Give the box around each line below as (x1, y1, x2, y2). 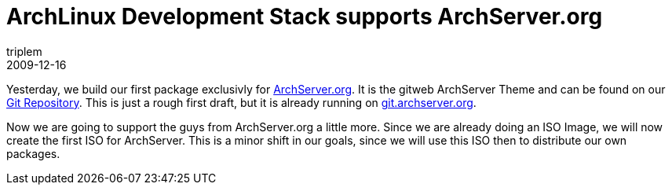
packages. (6, 146, 60, 160)
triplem (6, 44, 42, 58)
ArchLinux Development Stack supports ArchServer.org (6, 3, 603, 30)
